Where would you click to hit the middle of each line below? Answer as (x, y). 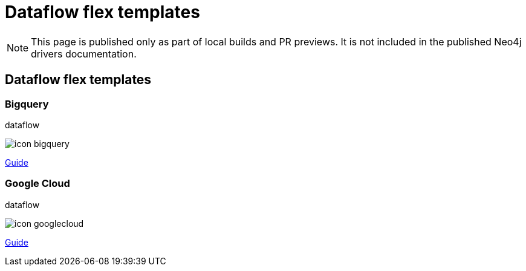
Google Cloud (37, 184)
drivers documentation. (84, 54)
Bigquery (27, 104)
